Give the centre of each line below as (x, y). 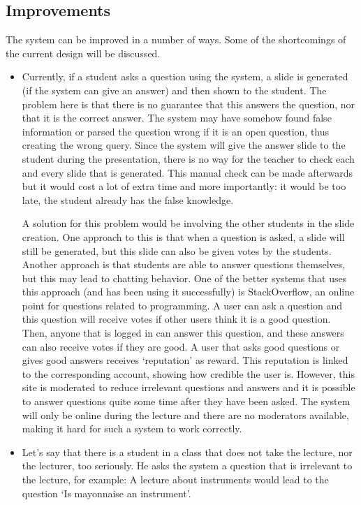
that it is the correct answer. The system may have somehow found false (177, 118)
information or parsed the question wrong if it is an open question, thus (176, 131)
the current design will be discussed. (83, 53)
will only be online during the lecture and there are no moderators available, (185, 415)
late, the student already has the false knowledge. (128, 199)
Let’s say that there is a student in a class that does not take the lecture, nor (187, 452)
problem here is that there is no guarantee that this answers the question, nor (189, 104)
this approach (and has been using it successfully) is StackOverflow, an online (188, 292)
